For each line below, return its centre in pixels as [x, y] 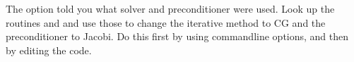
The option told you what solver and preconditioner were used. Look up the [170, 8]
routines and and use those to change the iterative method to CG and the [166, 22]
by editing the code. [49, 50]
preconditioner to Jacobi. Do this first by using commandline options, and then [177, 36]
